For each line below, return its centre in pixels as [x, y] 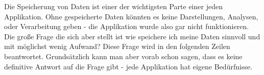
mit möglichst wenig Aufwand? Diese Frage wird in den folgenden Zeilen [117, 46]
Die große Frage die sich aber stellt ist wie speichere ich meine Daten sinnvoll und [132, 36]
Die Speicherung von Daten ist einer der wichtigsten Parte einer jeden [113, 6]
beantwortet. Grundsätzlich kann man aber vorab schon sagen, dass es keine [123, 56]
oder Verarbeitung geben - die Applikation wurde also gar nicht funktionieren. [127, 26]
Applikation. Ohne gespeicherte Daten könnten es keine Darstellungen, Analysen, [131, 16]
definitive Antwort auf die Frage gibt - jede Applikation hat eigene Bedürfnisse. [128, 66]
